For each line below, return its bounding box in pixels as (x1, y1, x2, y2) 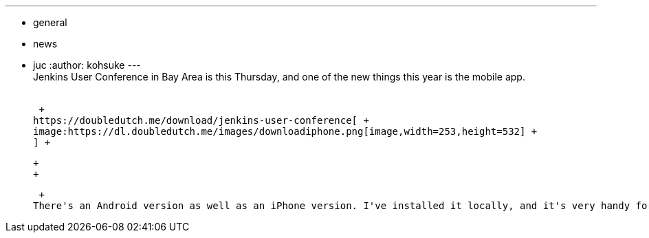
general (33, 17, 67, 28)
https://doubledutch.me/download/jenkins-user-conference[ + (33, 115, 369, 126)
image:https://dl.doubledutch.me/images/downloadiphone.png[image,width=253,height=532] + (33, 126, 538, 137)
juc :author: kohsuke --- (33, 59, 141, 71)
